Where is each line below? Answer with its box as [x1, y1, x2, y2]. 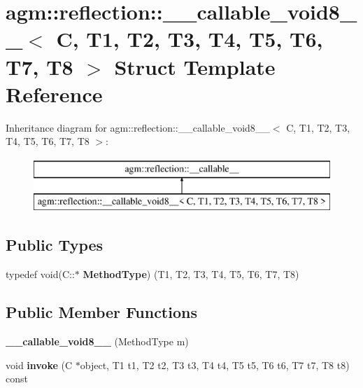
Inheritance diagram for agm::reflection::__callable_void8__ [6, 120, 270, 134]
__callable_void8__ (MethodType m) [6, 334, 189, 349]
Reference [6, 79, 103, 108]
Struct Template [114, 52, 276, 81]
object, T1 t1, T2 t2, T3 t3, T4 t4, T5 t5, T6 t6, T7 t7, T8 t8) [80, 357, 350, 372]
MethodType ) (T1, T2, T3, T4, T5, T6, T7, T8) [83, 267, 299, 282]
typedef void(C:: [6, 267, 75, 282]
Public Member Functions [6, 301, 197, 323]
